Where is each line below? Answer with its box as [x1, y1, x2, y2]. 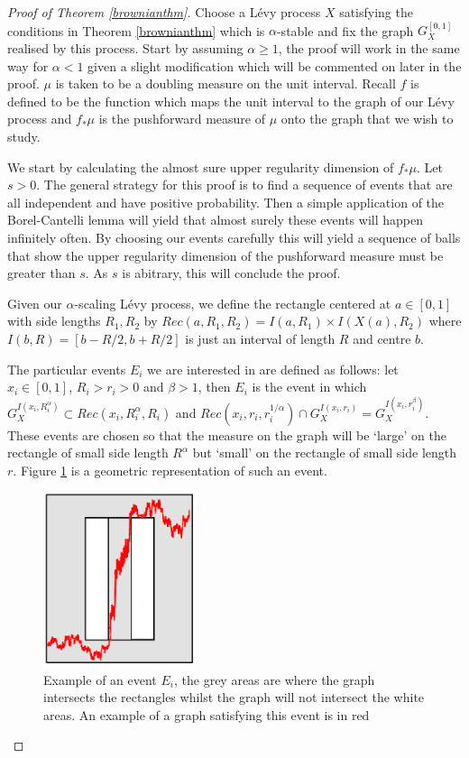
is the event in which [252, 377, 367, 396]
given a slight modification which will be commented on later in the [87, 56, 462, 75]
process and [7, 109, 72, 128]
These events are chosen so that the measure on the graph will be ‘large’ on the [7, 425, 446, 444]
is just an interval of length [185, 328, 336, 347]
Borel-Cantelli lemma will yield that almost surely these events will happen [7, 210, 423, 229]
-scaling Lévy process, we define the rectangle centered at [74, 293, 391, 312]
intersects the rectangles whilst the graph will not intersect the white [43, 688, 425, 707]
